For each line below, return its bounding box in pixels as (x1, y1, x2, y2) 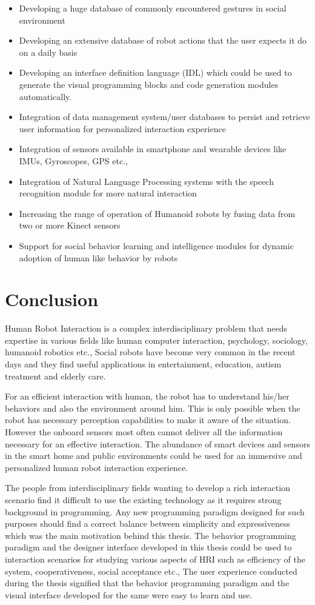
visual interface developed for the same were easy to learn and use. (5, 588, 253, 601)
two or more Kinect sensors (19, 219, 121, 232)
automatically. (19, 90, 72, 102)
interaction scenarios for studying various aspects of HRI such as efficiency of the (5, 552, 305, 565)
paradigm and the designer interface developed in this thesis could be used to (5, 541, 292, 553)
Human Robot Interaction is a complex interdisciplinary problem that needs (5, 322, 288, 335)
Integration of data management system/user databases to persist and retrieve (19, 110, 310, 123)
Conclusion (5, 287, 99, 312)
